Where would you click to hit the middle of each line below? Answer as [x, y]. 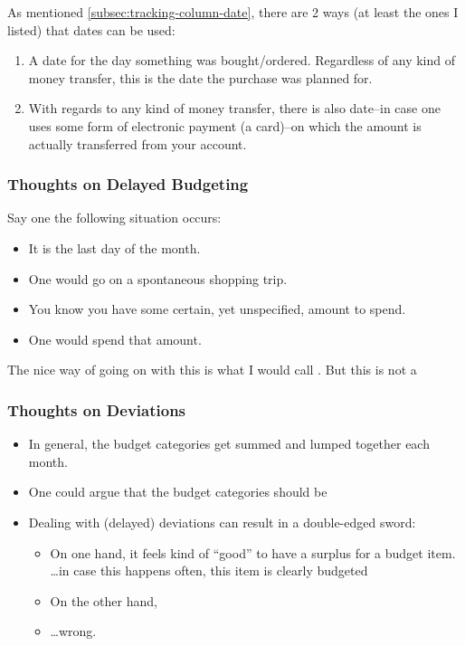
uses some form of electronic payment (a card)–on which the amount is [225, 125]
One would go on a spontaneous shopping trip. [158, 278]
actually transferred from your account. [138, 143]
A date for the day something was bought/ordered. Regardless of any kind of [242, 60]
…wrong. [73, 631]
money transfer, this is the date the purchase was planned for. [200, 77]
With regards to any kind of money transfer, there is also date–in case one [234, 108]
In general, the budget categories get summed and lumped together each [229, 444]
